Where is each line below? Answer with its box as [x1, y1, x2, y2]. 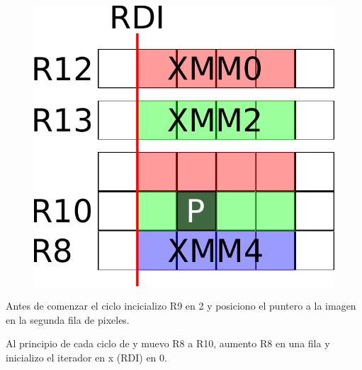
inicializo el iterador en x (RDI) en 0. [6, 349, 167, 364]
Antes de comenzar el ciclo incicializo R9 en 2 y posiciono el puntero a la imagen [6, 298, 356, 313]
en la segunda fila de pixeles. [6, 312, 130, 327]
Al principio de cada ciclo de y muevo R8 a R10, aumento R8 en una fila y [6, 336, 330, 351]
